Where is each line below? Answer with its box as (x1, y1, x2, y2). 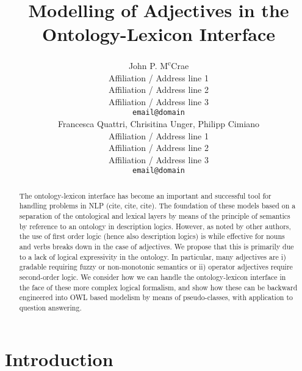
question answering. (19, 303, 82, 313)
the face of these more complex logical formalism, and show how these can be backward (19, 282, 298, 292)
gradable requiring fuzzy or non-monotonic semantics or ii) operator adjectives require (19, 262, 293, 272)
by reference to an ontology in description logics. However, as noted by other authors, (19, 221, 291, 231)
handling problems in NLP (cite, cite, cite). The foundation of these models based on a (19, 200, 296, 211)
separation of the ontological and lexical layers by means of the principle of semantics (19, 211, 290, 221)
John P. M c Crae (128, 57, 189, 72)
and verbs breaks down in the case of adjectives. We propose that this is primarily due (19, 241, 294, 252)
